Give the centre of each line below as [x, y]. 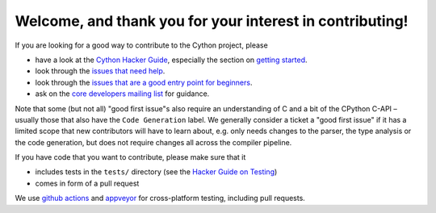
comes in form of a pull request [87, 183]
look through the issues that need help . [100, 71]
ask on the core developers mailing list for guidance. [122, 94]
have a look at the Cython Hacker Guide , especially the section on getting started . [171, 60]
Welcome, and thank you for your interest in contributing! [212, 21]
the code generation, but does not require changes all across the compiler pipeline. [153, 142]
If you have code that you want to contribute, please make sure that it [130, 157]
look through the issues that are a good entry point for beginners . [144, 82]
